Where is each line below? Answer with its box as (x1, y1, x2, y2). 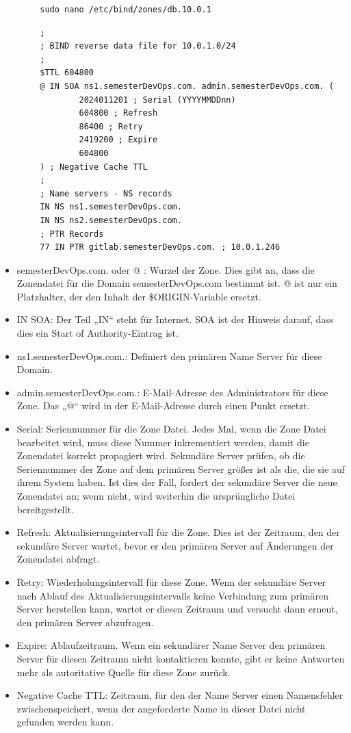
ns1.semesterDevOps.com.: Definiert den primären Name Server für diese (16, 348, 322, 363)
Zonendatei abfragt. (16, 552, 100, 566)
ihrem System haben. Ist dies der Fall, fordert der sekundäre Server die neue (16, 475, 337, 489)
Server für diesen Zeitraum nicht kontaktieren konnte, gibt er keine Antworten (16, 651, 345, 665)
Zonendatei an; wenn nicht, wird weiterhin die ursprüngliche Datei (16, 489, 296, 502)
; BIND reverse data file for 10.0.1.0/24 (40, 41, 236, 51)
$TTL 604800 (40, 68, 94, 78)
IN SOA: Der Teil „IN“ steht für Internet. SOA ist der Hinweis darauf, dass (16, 312, 334, 326)
